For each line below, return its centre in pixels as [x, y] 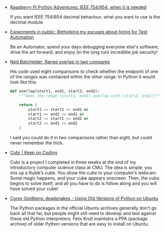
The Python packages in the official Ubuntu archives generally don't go [83, 208]
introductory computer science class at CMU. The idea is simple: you [81, 167]
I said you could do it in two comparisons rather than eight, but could [81, 137]
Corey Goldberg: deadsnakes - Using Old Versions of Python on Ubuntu [84, 198]
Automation [22, 37]
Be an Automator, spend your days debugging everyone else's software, [84, 47]
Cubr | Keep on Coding [33, 152]
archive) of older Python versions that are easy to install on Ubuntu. [79, 224]
